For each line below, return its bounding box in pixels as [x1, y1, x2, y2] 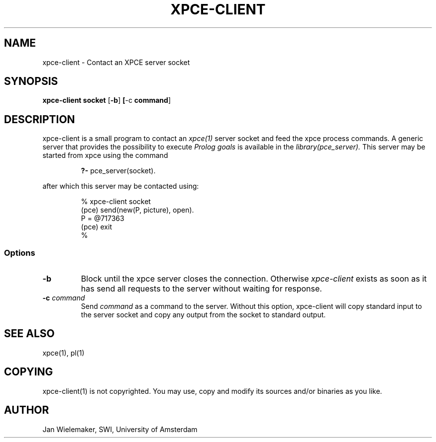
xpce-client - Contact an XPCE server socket [42, 58, 190, 67]
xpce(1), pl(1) [42, 348, 85, 357]
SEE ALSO [4, 327, 55, 340]
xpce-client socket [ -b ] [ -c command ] [42, 96, 171, 105]
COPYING [4, 366, 53, 378]
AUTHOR [4, 404, 49, 417]
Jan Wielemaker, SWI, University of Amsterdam [42, 425, 198, 434]
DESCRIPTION [4, 113, 75, 126]
